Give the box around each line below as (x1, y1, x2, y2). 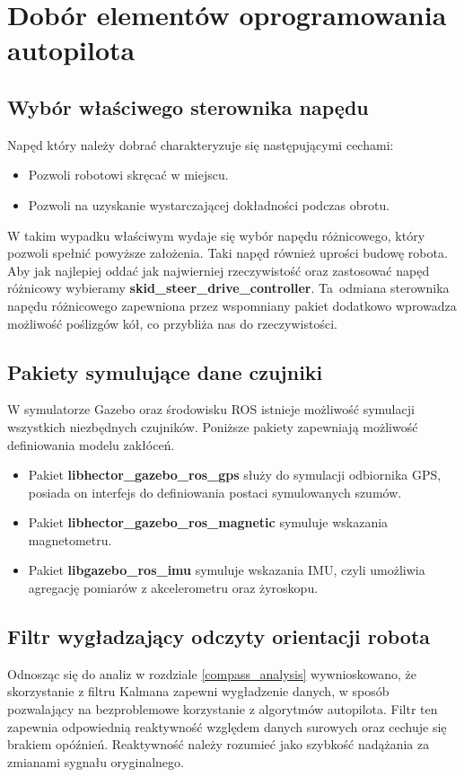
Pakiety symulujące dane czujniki (7, 358, 323, 385)
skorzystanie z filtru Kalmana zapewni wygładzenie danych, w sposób (7, 682, 390, 701)
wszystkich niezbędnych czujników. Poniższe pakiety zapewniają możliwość (7, 417, 418, 436)
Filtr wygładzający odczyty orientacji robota (7, 622, 431, 650)
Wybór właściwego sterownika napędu (7, 93, 369, 120)
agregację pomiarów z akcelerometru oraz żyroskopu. (28, 578, 319, 597)
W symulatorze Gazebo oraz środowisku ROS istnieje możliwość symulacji (7, 400, 415, 419)
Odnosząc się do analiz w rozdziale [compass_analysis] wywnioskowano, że (7, 664, 416, 683)
